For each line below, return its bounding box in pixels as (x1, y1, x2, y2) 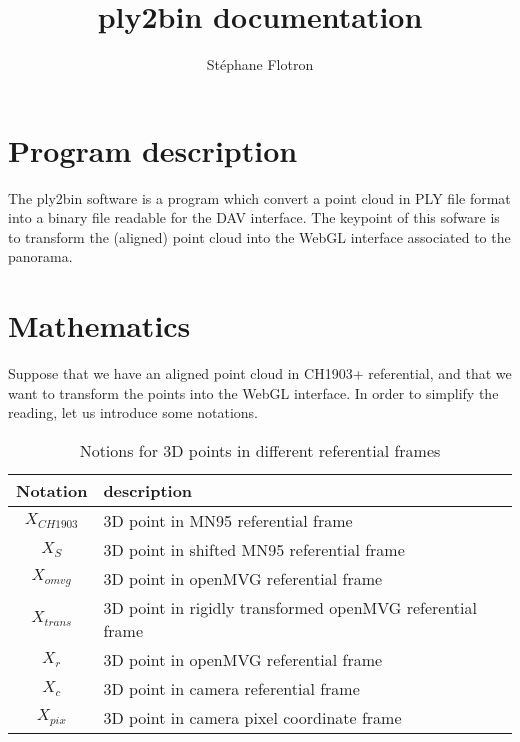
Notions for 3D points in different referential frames (79, 438, 441, 462)
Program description (8, 129, 298, 170)
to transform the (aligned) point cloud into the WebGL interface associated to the (8, 226, 511, 247)
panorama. (8, 246, 73, 267)
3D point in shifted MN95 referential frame (103, 537, 405, 561)
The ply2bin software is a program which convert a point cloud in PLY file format (8, 187, 511, 208)
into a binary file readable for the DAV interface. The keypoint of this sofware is (8, 207, 500, 228)
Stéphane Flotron (206, 54, 314, 75)
